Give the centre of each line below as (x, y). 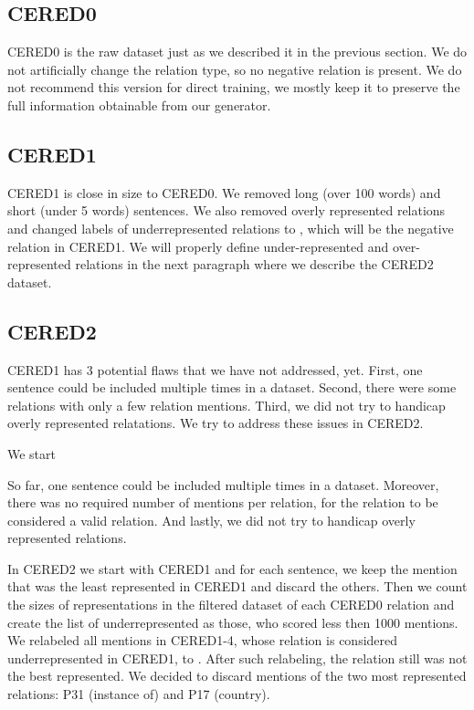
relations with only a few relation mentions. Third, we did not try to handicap (226, 405)
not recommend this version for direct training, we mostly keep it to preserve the (234, 87)
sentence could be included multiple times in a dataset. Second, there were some (232, 387)
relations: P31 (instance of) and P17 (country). (139, 694)
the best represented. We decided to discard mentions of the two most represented (237, 676)
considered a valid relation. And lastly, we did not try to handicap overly (211, 520)
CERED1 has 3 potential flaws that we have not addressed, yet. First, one (215, 369)
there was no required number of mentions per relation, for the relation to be (223, 502)
